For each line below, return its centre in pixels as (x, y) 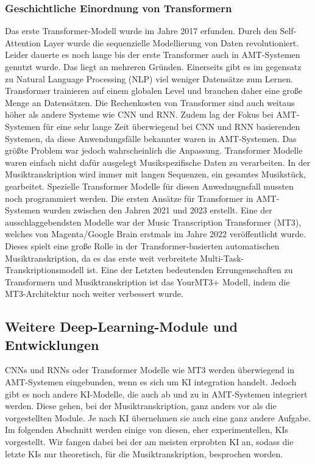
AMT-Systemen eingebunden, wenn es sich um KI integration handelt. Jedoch (151, 382)
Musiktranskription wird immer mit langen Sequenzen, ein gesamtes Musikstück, (156, 174)
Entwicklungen (52, 344)
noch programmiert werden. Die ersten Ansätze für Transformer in (129, 198)
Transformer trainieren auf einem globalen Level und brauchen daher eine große (154, 91)
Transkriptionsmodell (44, 270)
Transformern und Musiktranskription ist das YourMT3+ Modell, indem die (147, 281)
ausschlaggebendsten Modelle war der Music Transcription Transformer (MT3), (153, 222)
